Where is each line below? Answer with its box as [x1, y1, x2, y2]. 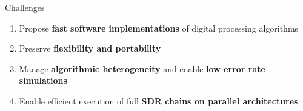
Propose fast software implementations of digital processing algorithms [19, 21, 299, 34]
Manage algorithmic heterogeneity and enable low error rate [19, 62, 265, 75]
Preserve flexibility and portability [19, 42, 161, 55]
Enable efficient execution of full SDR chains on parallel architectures [19, 94, 298, 107]
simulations [19, 74, 67, 87]
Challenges [5, 1, 45, 13]
